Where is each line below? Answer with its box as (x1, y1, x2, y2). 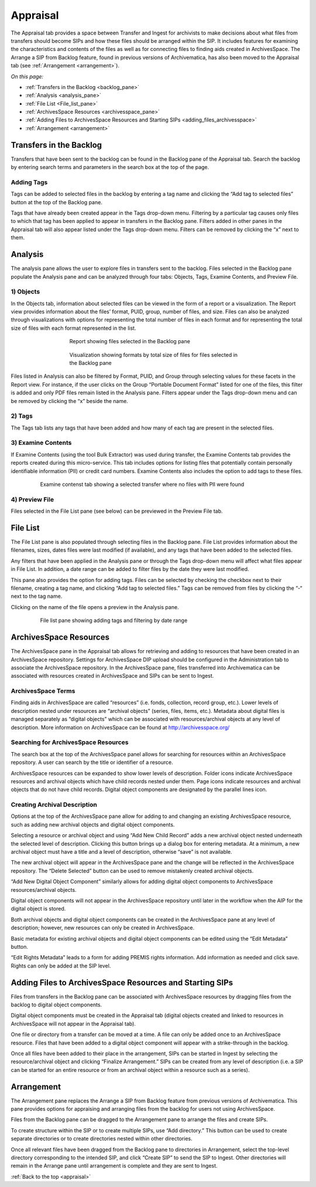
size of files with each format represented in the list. (11, 324, 136, 332)
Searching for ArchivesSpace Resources (11, 738, 129, 746)
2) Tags (11, 412, 33, 420)
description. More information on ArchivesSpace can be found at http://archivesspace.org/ (11, 723, 230, 731)
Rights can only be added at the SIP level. (11, 962, 111, 969)
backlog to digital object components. (11, 1001, 102, 1008)
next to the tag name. (11, 593, 63, 600)
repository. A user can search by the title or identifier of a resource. (11, 759, 173, 766)
